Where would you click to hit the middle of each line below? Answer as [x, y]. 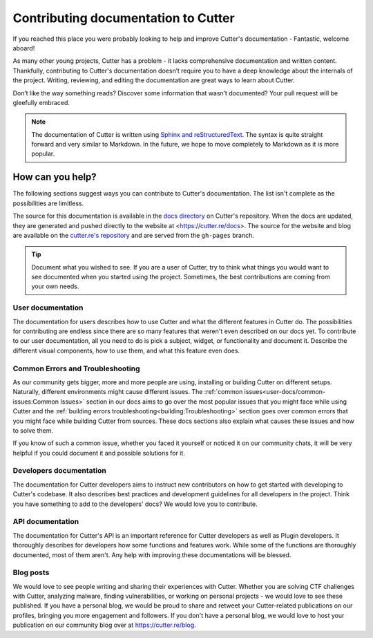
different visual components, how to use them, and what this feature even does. [126, 350]
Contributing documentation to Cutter [124, 18]
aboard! [24, 48]
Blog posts [31, 572]
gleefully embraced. [41, 102]
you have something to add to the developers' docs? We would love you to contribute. [135, 504]
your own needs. [55, 286]
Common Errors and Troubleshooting [76, 368]
